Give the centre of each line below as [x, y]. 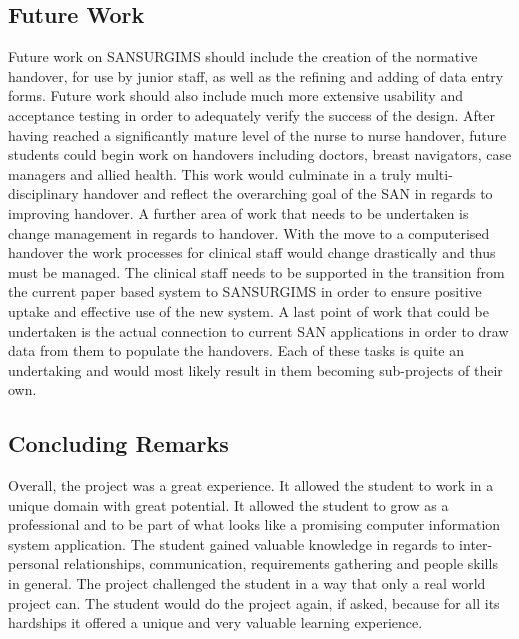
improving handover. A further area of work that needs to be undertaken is [238, 212]
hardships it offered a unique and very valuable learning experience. [215, 622]
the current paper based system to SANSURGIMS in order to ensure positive [245, 291]
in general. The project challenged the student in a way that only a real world [247, 583]
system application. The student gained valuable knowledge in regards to [231, 543]
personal [34, 563]
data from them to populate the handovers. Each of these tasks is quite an [236, 350]
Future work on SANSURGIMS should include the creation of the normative [243, 56]
